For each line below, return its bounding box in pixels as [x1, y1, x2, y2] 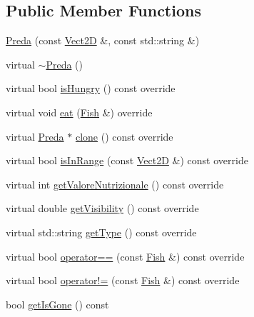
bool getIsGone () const [6, 296, 109, 311]
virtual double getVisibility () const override [6, 201, 199, 216]
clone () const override [75, 129, 173, 144]
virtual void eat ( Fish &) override [6, 104, 153, 119]
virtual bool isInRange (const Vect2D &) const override [6, 153, 248, 168]
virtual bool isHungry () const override [6, 81, 176, 96]
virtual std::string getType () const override [6, 224, 197, 239]
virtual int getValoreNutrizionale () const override [6, 176, 224, 191]
